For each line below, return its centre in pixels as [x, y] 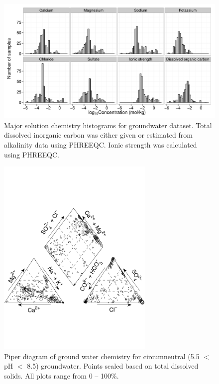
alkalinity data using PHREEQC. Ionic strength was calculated [101, 145]
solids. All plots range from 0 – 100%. [61, 375]
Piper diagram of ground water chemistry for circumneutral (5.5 [102, 356]
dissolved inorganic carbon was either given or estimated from [98, 135]
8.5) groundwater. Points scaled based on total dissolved [113, 366]
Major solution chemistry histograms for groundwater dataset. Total [108, 125]
